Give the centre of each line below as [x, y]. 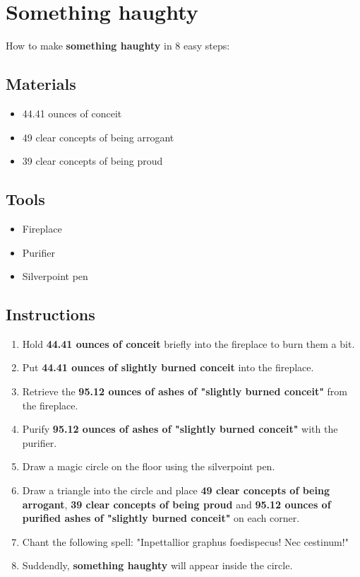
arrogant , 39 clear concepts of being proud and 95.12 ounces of [176, 504]
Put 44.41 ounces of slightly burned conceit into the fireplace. [168, 367]
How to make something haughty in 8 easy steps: [118, 46]
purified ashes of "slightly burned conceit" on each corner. [161, 518]
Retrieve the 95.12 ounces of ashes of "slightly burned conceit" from [185, 391]
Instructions [50, 314]
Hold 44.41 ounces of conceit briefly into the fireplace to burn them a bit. [188, 343]
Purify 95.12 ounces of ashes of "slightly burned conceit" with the [180, 429]
